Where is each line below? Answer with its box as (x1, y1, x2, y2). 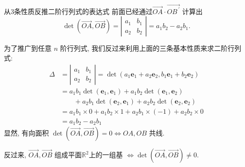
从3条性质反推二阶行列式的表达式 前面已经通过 (4, 6, 153, 16)
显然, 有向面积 (4, 128, 49, 138)
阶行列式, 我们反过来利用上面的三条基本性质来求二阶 (60, 43, 228, 53)
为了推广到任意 (4, 43, 52, 53)
